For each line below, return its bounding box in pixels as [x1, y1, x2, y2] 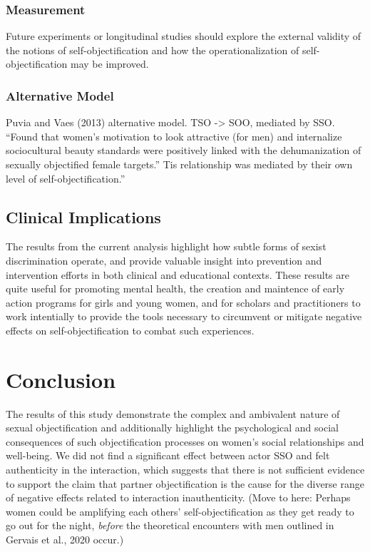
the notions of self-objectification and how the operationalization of [6, 42, 299, 57]
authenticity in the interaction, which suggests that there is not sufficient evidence [6, 462, 365, 477]
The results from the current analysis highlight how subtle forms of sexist [6, 239, 327, 254]
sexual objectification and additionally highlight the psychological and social [6, 420, 339, 435]
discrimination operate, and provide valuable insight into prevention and [6, 252, 322, 267]
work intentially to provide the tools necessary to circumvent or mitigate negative [6, 309, 362, 324]
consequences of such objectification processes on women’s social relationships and [6, 434, 364, 449]
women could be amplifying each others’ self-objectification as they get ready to [6, 504, 354, 518]
